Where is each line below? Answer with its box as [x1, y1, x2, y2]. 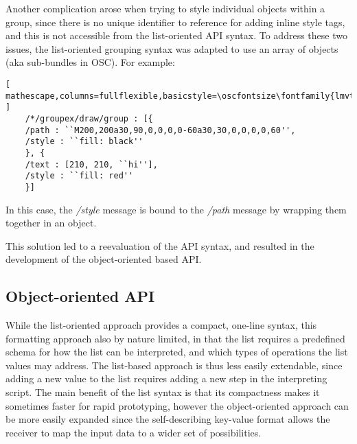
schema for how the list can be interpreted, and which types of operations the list [5, 344, 348, 359]
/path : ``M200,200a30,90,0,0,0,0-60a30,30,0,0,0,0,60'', [25, 125, 296, 135]
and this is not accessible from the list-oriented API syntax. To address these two [5, 28, 347, 43]
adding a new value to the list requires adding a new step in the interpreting [5, 371, 327, 386]
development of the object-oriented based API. [5, 252, 202, 266]
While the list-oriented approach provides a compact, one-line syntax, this [5, 318, 317, 332]
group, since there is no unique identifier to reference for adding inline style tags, [5, 14, 345, 29]
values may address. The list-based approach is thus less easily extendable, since [5, 358, 343, 372]
